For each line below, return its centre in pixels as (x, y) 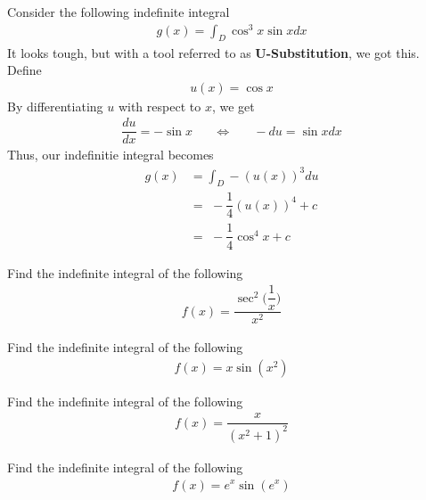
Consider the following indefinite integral (119, 12)
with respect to (160, 106)
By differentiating (55, 106)
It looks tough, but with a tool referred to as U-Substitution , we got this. (213, 52)
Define (25, 70)
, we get (233, 106)
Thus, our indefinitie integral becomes (111, 155)
